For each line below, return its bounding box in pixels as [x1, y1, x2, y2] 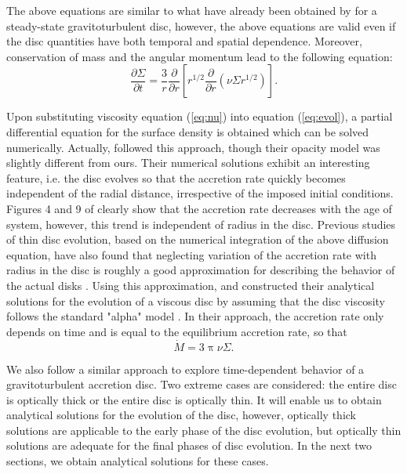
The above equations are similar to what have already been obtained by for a [6, 2, 377, 18]
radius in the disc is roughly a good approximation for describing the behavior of [6, 262, 395, 278]
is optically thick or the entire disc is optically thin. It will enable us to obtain [6, 391, 382, 407]
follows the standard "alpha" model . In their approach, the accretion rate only [6, 308, 384, 324]
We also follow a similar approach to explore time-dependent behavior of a [6, 360, 365, 377]
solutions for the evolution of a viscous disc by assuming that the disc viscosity [6, 292, 386, 309]
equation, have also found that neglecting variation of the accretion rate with [6, 246, 376, 262]
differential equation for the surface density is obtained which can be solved [6, 123, 369, 139]
